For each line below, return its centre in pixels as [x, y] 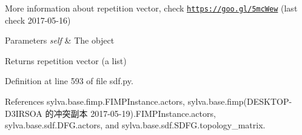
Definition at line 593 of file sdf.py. [69, 81]
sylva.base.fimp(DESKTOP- [240, 101]
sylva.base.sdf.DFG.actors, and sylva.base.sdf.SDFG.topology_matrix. [135, 125]
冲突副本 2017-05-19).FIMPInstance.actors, [135, 113]
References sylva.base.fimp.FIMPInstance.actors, [95, 101]
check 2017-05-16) [38, 20]
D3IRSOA [24, 113]
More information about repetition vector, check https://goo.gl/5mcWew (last [151, 8]
